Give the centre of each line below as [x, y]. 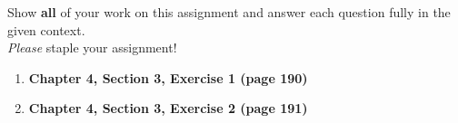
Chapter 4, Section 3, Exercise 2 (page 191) [168, 108]
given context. [46, 29]
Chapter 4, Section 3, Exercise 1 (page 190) [168, 77]
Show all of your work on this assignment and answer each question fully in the [229, 12]
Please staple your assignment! [92, 47]
